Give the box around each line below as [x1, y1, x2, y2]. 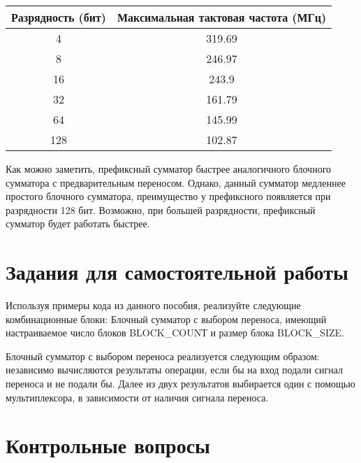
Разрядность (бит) [11, 9, 107, 25]
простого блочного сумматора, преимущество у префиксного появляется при [6, 189, 331, 204]
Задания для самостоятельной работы [6, 257, 348, 286]
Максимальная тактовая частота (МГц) [117, 9, 327, 25]
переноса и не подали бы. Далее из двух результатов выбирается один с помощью [6, 376, 355, 391]
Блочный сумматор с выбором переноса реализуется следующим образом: [6, 348, 320, 363]
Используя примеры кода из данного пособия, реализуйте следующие [6, 298, 301, 313]
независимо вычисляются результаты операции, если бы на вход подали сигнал [6, 362, 344, 377]
